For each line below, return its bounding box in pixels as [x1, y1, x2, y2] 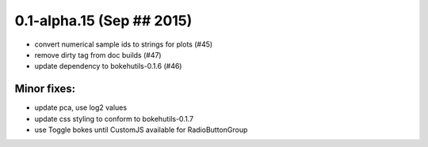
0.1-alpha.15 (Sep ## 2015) [14, 12, 193, 29]
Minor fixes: [14, 82, 76, 96]
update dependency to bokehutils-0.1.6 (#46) [34, 62, 182, 71]
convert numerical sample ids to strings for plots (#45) [34, 40, 213, 49]
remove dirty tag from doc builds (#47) [34, 50, 162, 59]
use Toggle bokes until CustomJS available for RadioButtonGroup [34, 125, 248, 134]
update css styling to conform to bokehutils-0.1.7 [34, 114, 194, 123]
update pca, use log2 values [34, 103, 127, 112]
